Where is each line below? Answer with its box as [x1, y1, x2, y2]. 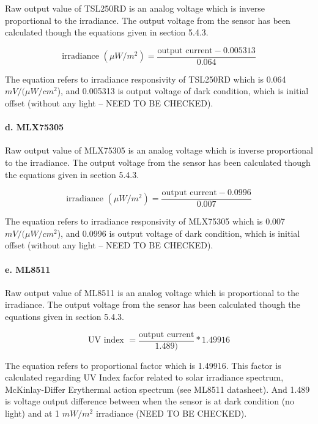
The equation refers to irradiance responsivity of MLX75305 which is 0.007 [5, 215, 286, 228]
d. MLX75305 [5, 121, 64, 133]
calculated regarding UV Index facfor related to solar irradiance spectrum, [5, 371, 284, 384]
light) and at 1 [5, 407, 60, 420]
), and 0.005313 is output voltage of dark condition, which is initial [57, 84, 309, 97]
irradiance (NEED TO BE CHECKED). [95, 407, 247, 420]
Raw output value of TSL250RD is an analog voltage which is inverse [5, 2, 265, 14]
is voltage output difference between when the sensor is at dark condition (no [5, 395, 294, 407]
